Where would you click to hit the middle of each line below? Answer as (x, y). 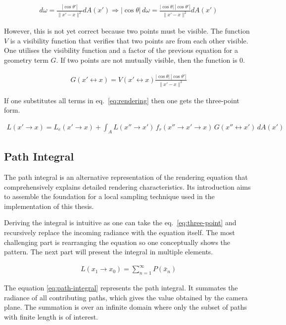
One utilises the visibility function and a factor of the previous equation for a (121, 50)
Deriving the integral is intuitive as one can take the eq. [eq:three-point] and (120, 223)
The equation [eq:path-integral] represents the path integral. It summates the (121, 288)
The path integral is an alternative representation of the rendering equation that (126, 177)
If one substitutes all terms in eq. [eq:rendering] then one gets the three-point (122, 100)
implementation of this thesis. (49, 206)
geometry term (26, 60)
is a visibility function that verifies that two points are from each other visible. (129, 40)
